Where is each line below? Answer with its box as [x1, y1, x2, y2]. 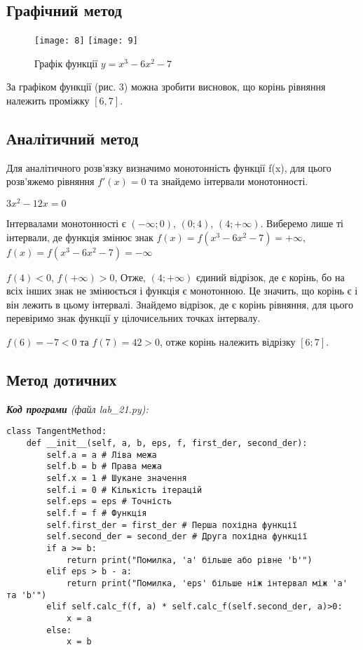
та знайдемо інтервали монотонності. [149, 174, 308, 189]
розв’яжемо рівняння [6, 174, 95, 189]
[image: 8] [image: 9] [34, 36, 138, 46]
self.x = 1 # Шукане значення [46, 473, 187, 484]
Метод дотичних [6, 369, 117, 391]
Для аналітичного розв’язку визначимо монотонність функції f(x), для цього [6, 160, 331, 175]
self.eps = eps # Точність [46, 496, 172, 507]
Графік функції [34, 55, 98, 70]
